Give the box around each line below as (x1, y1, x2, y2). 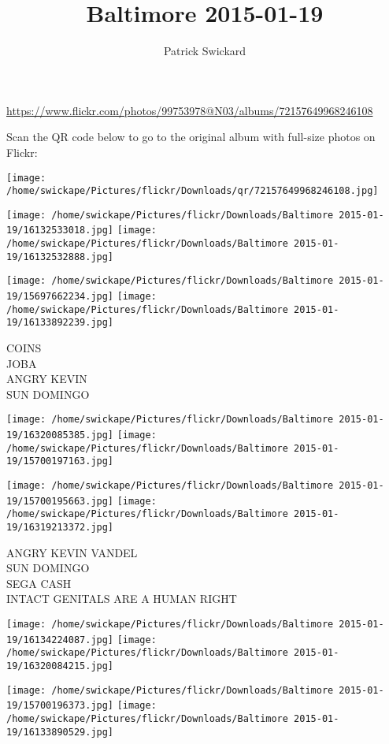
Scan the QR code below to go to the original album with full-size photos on (6, 128, 376, 145)
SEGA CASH (6, 575, 72, 591)
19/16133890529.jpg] (6, 726, 114, 738)
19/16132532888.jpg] (6, 251, 114, 262)
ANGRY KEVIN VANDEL (6, 544, 138, 560)
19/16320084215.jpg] (6, 660, 114, 672)
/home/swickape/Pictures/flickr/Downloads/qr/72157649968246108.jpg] (6, 185, 379, 197)
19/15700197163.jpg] (6, 456, 114, 467)
